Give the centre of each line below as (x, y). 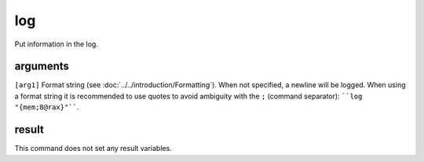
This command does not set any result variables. (93, 149)
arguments (42, 66)
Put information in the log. (56, 44)
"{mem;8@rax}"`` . (47, 107)
